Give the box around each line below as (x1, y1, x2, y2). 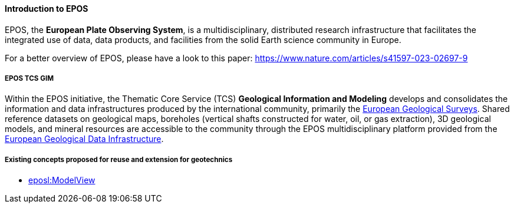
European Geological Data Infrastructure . (5, 134, 164, 144)
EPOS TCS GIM (5, 74, 54, 82)
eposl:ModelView (28, 175, 95, 186)
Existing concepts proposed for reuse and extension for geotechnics (5, 155, 233, 164)
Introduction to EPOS (5, 4, 88, 14)
